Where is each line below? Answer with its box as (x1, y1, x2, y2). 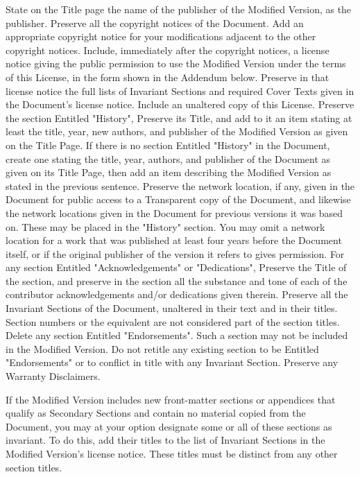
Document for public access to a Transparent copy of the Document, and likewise (6, 192, 351, 207)
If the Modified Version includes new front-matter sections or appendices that (6, 392, 336, 406)
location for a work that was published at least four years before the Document (6, 233, 342, 248)
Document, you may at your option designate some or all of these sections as (6, 419, 332, 433)
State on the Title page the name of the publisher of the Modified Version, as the (6, 2, 352, 16)
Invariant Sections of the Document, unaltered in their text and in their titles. (6, 301, 338, 315)
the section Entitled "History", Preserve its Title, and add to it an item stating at (6, 110, 352, 125)
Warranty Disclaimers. (6, 369, 101, 383)
